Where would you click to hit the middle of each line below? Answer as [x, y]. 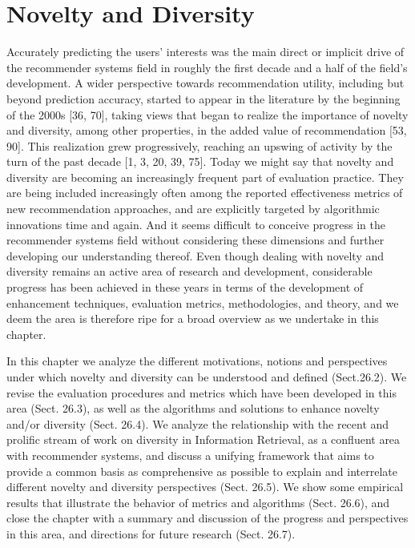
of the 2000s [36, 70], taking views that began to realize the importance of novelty [207, 114]
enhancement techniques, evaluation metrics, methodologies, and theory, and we [203, 302]
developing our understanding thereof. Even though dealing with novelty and [195, 255]
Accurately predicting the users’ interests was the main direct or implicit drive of [205, 52]
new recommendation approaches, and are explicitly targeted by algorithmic [193, 209]
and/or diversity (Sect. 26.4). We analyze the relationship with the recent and [198, 423]
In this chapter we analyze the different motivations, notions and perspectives [197, 361]
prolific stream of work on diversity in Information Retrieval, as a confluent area [203, 439]
